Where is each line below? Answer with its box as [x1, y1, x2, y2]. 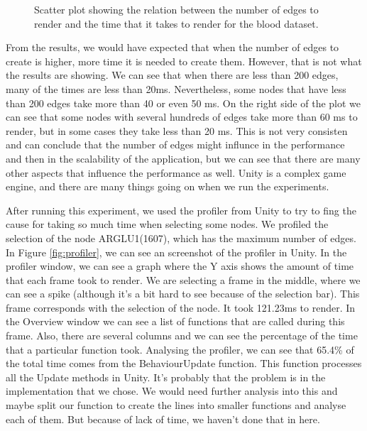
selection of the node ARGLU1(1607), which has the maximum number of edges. [6, 230, 356, 245]
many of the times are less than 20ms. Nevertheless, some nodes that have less [6, 81, 346, 96]
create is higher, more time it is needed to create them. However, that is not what [6, 53, 362, 68]
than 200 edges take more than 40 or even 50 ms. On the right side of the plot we [6, 95, 361, 110]
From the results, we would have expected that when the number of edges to [6, 40, 339, 55]
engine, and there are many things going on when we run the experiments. [6, 179, 329, 194]
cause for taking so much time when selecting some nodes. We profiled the [6, 217, 329, 231]
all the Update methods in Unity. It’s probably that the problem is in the [6, 369, 326, 384]
